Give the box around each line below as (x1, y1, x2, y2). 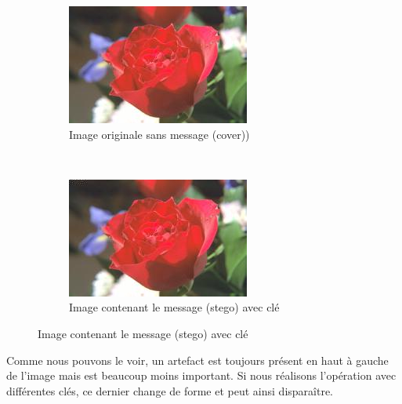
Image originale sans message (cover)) (69, 126, 250, 142)
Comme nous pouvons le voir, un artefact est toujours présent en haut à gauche (6, 351, 389, 368)
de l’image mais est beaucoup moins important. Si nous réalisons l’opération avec (6, 367, 397, 384)
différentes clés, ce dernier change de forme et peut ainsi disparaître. (6, 382, 334, 399)
